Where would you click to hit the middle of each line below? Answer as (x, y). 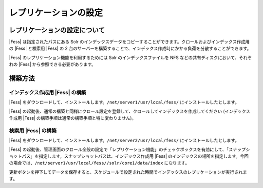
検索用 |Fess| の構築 (33, 130)
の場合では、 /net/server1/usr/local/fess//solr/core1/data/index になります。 (99, 163)
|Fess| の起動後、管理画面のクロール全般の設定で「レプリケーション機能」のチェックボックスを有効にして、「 (119, 149)
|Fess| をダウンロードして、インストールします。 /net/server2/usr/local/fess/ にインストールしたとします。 (124, 140)
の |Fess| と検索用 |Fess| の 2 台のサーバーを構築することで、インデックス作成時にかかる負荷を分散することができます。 (130, 48)
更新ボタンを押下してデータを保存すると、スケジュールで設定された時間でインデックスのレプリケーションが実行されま (128, 172)
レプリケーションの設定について (57, 30)
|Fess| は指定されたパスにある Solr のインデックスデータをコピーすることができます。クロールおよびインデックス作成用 (129, 42)
